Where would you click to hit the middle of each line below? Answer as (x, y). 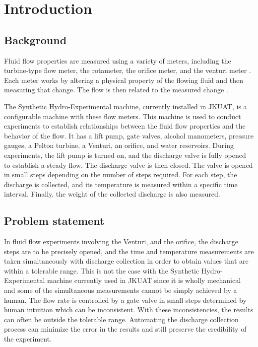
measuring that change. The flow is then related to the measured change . (116, 90)
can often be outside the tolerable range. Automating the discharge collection (121, 319)
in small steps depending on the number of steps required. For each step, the (121, 174)
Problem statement (54, 221)
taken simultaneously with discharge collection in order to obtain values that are (126, 261)
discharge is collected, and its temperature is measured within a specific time (121, 184)
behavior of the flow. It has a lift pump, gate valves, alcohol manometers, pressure (129, 135)
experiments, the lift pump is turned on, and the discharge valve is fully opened (125, 155)
